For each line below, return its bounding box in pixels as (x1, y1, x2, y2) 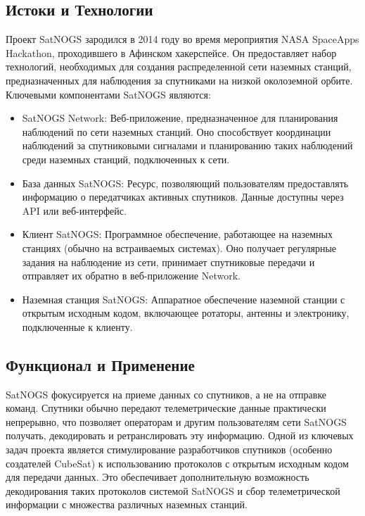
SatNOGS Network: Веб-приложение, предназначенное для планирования (22, 111, 338, 125)
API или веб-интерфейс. (22, 203, 127, 218)
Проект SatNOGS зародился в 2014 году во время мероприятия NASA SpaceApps (6, 32, 359, 46)
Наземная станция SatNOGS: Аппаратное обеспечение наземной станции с (22, 291, 345, 306)
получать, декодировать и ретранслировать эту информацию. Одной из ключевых (6, 428, 354, 443)
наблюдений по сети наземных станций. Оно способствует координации (22, 124, 331, 139)
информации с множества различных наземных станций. (6, 497, 248, 512)
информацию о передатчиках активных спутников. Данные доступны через (22, 189, 344, 204)
